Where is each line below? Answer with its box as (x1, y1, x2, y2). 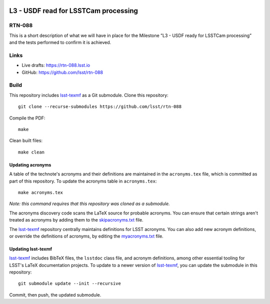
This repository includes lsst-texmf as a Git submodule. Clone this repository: (9, 92, 168, 98)
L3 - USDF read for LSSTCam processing (9, 6, 138, 15)
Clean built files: (9, 137, 42, 143)
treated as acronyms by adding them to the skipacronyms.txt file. (9, 217, 143, 223)
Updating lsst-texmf (9, 245, 52, 252)
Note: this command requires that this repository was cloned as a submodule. (9, 200, 170, 207)
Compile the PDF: (9, 115, 45, 121)
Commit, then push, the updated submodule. (9, 291, 101, 297)
